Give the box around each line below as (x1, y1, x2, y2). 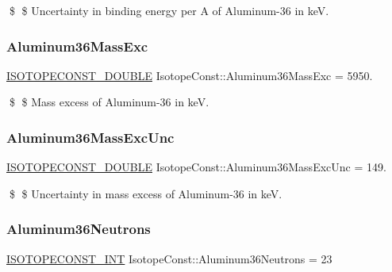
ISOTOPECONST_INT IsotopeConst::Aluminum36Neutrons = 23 (6, 250, 332, 266)
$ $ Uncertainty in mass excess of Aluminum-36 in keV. (9, 185, 282, 201)
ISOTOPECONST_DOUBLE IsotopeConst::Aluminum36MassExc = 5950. (6, 67, 373, 83)
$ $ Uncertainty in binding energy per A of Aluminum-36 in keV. (9, 2, 329, 18)
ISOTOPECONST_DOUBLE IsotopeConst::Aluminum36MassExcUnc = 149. (6, 159, 386, 175)
